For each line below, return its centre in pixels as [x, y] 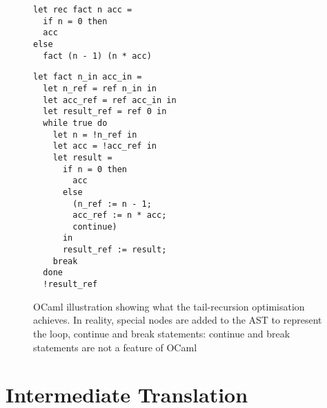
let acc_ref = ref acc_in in [110, 100]
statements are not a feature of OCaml [115, 347]
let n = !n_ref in [95, 135]
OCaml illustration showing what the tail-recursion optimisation [169, 306]
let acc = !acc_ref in [105, 146]
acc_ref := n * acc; [120, 215]
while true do [75, 123]
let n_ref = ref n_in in [100, 88]
